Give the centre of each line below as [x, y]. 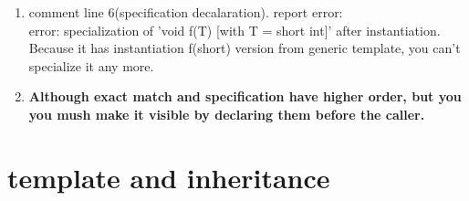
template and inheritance [169, 177]
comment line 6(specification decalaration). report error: [186, 12]
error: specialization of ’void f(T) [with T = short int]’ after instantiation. [234, 30]
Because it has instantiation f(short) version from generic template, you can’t [245, 48]
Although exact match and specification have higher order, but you [245, 96]
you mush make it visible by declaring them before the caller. [227, 114]
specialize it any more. [91, 65]
